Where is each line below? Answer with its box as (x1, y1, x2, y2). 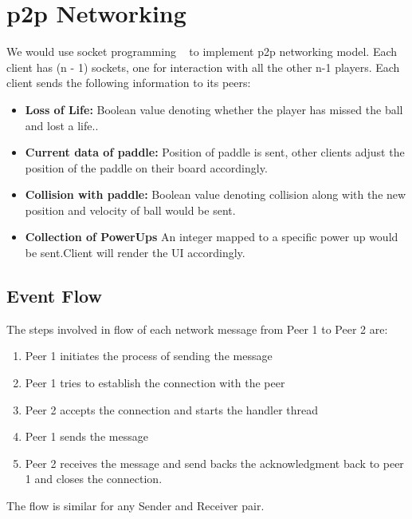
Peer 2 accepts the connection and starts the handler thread (25, 401, 319, 418)
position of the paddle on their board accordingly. (25, 159, 268, 176)
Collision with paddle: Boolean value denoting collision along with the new (25, 186, 406, 203)
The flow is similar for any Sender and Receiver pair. (6, 497, 265, 514)
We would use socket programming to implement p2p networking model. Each (6, 43, 398, 60)
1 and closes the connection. (25, 470, 163, 487)
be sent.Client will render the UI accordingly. (25, 244, 245, 261)
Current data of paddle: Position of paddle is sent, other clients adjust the (25, 144, 405, 160)
